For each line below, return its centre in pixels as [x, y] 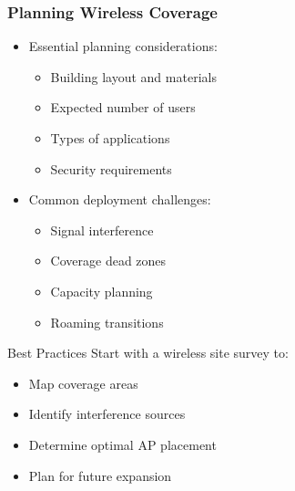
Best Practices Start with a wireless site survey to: [148, 353]
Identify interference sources [107, 414]
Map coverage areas [83, 383]
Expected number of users [123, 107]
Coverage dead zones [108, 261]
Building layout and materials [133, 76]
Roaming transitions [107, 322]
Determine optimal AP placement [122, 444]
